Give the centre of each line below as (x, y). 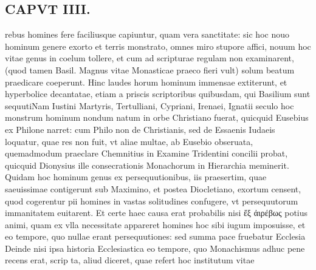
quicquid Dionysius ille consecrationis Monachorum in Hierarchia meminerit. (147, 165)
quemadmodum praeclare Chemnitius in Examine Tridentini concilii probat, (146, 153)
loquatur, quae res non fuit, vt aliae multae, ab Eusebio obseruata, (129, 141)
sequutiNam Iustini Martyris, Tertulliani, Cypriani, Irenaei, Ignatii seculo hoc (149, 105)
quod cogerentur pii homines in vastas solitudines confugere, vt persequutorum (152, 201)
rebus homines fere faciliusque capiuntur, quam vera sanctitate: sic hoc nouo (147, 34)
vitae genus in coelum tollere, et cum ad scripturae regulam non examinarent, (149, 58)
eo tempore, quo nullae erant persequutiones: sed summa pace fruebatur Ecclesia (155, 236)
